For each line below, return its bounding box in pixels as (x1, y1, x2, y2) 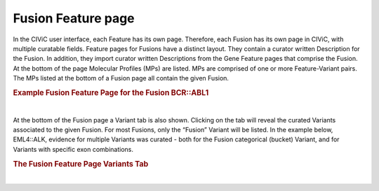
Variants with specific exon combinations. (13, 145, 133, 153)
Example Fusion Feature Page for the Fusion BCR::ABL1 (13, 87, 209, 97)
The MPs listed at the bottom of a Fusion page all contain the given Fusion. (13, 74, 230, 83)
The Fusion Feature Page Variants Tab (13, 159, 149, 169)
